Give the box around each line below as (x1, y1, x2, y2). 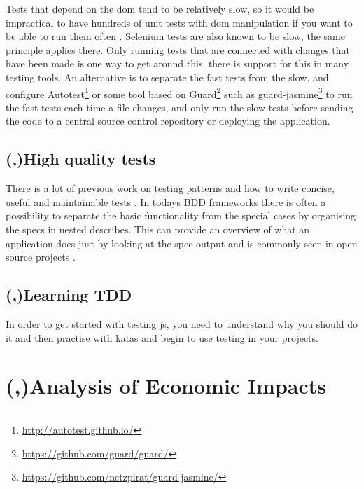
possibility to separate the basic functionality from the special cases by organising (6, 208, 356, 223)
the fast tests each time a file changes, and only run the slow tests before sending (6, 99, 353, 114)
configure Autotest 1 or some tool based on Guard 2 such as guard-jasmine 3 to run (6, 84, 353, 101)
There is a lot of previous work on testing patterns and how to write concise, (6, 181, 335, 195)
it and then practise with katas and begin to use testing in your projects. (6, 330, 318, 345)
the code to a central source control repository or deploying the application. (6, 113, 330, 128)
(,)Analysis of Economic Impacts (6, 371, 326, 400)
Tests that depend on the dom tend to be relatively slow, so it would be (6, 1, 314, 15)
